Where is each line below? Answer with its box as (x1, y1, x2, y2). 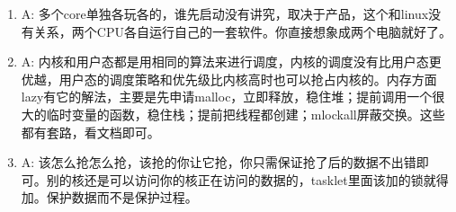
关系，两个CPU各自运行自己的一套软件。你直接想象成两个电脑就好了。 (33, 22, 452, 40)
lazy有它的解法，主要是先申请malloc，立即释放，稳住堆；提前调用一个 (21, 87, 433, 106)
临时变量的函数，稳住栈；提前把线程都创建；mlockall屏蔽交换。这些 (46, 104, 445, 123)
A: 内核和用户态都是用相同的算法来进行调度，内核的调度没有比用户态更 (21, 52, 442, 71)
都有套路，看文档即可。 (21, 122, 160, 141)
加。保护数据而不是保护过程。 (21, 188, 198, 207)
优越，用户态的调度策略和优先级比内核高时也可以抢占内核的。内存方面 (21, 69, 437, 88)
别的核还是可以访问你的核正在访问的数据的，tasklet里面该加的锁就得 (46, 170, 449, 189)
